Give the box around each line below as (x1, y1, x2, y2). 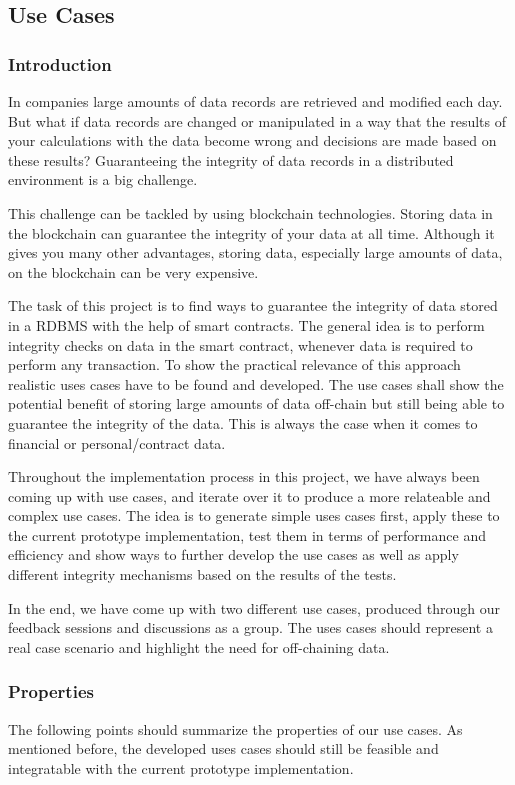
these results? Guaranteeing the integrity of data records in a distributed (8, 149, 454, 170)
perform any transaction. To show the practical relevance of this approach (8, 354, 461, 375)
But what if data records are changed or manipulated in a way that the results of (8, 110, 507, 131)
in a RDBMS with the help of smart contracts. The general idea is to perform (8, 314, 485, 335)
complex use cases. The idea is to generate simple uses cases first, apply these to (8, 505, 500, 526)
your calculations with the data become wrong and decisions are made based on (8, 130, 497, 151)
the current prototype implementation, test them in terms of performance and (8, 524, 486, 545)
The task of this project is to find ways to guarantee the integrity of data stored (8, 295, 498, 316)
